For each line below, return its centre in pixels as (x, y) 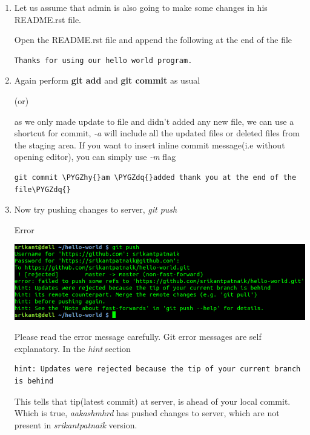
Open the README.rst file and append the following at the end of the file (153, 40)
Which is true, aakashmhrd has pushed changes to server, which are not (147, 413)
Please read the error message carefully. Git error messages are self (138, 337)
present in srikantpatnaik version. (76, 424)
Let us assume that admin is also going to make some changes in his (141, 7)
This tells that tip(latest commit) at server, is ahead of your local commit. (152, 401)
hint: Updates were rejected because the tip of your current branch (157, 369)
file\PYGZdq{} (42, 189)
